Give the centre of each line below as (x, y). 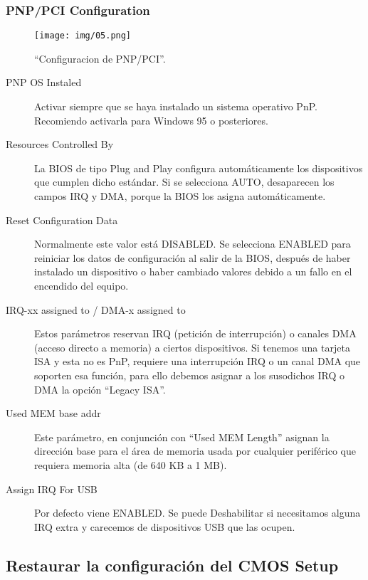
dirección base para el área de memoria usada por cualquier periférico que (195, 451)
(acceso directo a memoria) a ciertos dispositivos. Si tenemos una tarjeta (192, 347)
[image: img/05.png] (83, 36)
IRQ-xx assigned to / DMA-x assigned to (96, 309)
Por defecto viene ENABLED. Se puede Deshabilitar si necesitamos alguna (198, 513)
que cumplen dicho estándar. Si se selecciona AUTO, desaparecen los (184, 182)
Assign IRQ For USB (52, 489)
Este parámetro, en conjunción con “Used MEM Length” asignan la (182, 437)
